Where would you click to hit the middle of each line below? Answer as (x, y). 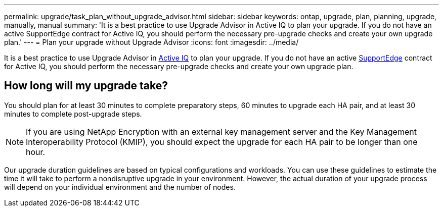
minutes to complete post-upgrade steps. (73, 114)
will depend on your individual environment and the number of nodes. (120, 187)
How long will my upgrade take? (86, 86)
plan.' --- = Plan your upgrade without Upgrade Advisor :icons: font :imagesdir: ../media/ (151, 42)
